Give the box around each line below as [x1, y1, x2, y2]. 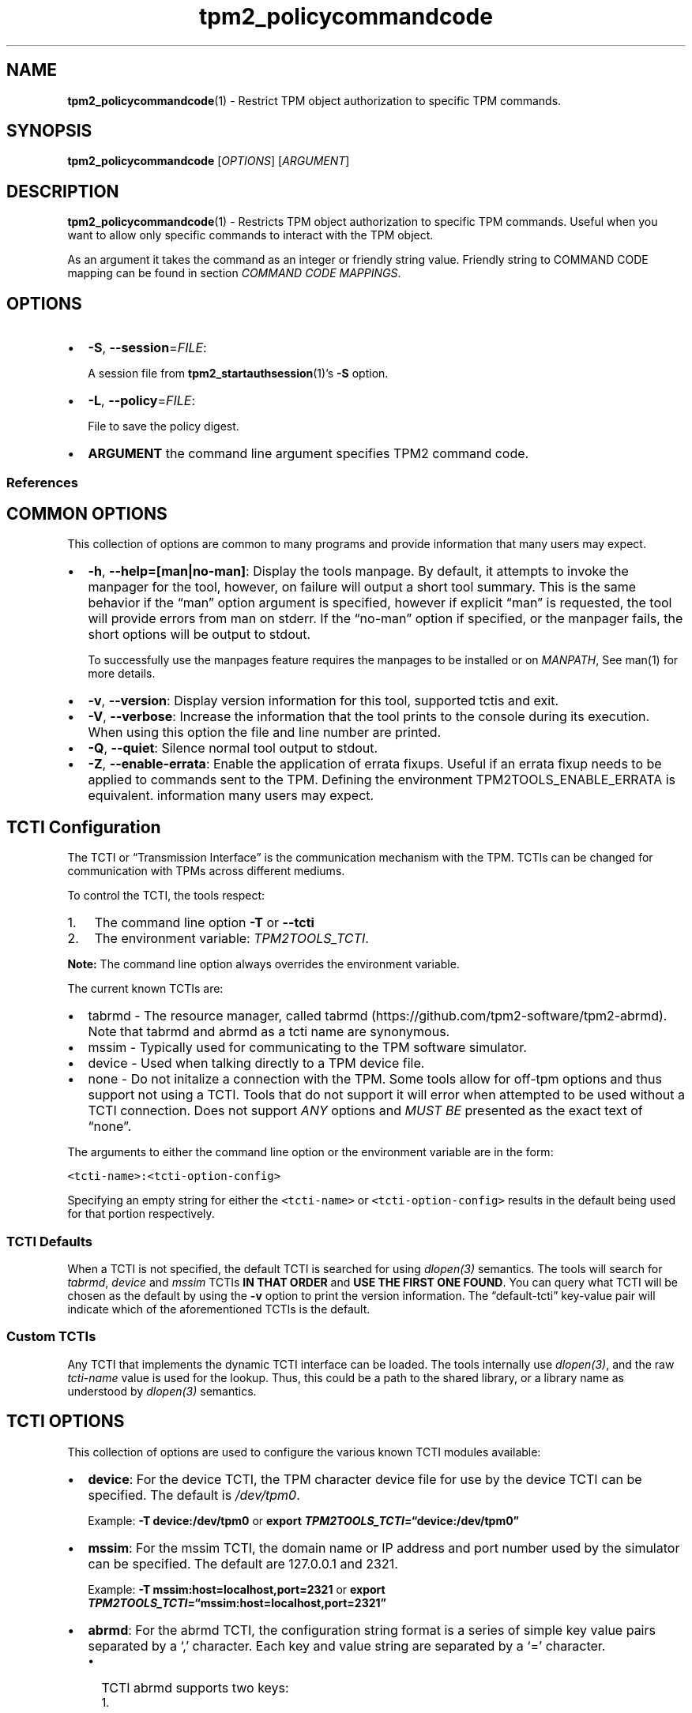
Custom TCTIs [6, 1328, 96, 1345]
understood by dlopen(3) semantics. [67, 1384, 257, 1398]
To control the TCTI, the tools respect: [67, 888, 265, 903]
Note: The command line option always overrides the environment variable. [67, 957, 460, 971]
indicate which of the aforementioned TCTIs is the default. [67, 1302, 370, 1316]
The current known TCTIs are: [67, 982, 224, 996]
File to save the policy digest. [88, 419, 239, 434]
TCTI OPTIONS [6, 1411, 125, 1432]
